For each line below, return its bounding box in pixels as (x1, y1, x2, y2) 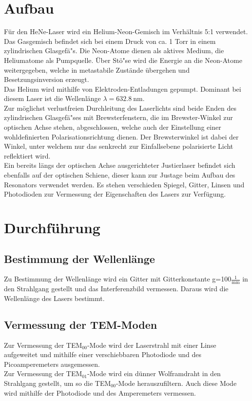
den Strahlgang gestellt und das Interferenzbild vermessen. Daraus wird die (4, 283, 229, 294)
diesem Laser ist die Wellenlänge (4, 93, 101, 103)
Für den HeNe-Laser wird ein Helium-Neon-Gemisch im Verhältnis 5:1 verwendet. (4, 26, 248, 37)
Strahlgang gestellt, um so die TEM (4, 378, 111, 388)
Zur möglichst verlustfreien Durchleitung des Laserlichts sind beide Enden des (4, 102, 236, 113)
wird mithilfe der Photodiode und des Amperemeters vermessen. (4, 387, 196, 398)
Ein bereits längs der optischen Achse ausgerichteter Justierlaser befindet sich (4, 160, 235, 170)
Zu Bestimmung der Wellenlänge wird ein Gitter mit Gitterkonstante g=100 (4, 274, 232, 284)
